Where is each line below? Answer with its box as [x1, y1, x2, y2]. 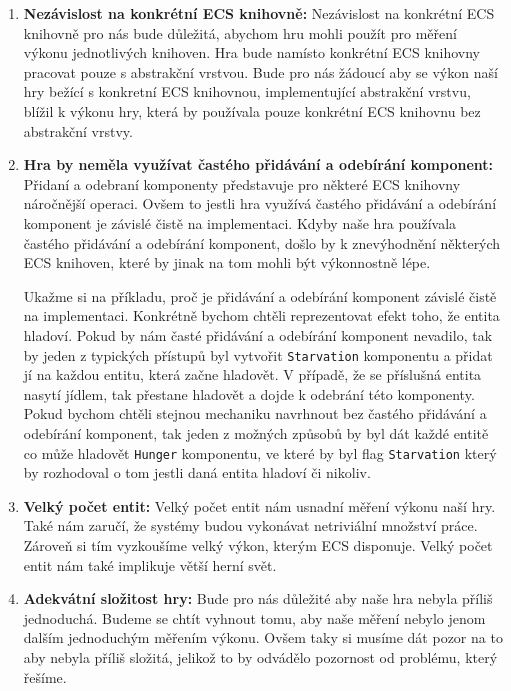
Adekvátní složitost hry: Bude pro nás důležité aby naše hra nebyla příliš [23, 588, 493, 609]
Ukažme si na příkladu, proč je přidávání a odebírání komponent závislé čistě [23, 285, 497, 306]
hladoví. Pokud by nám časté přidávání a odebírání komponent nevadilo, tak [23, 324, 493, 345]
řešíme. [23, 666, 67, 687]
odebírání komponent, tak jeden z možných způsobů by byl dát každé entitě [23, 422, 489, 443]
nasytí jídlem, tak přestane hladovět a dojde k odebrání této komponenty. [23, 383, 475, 404]
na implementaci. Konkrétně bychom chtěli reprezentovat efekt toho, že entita [23, 305, 500, 326]
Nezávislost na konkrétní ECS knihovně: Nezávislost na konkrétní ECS [23, 3, 495, 23]
